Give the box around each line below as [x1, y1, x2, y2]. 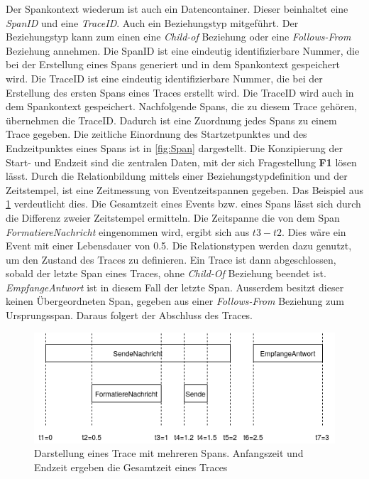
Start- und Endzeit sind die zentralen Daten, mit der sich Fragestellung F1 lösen [6, 154, 357, 169]
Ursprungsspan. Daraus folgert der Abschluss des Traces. [6, 308, 253, 323]
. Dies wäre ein [282, 224, 346, 239]
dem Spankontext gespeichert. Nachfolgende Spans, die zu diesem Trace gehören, [6, 99, 357, 114]
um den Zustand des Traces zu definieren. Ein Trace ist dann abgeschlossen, [6, 252, 336, 267]
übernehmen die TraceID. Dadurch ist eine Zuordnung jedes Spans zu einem [6, 112, 337, 127]
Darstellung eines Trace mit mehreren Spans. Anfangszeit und [34, 446, 304, 461]
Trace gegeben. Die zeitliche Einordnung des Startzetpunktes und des [6, 127, 307, 141]
